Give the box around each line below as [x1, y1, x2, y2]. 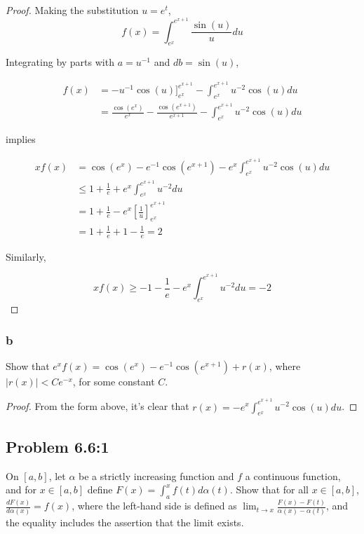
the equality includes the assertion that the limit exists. [6, 514, 244, 529]
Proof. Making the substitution [6, 3, 139, 17]
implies [6, 132, 36, 146]
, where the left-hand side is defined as [72, 498, 237, 513]
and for [6, 482, 37, 497]
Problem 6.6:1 [6, 435, 109, 457]
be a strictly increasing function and [79, 468, 234, 483]
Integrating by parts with [6, 55, 114, 69]
